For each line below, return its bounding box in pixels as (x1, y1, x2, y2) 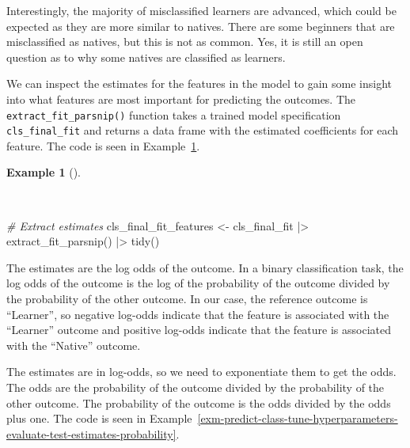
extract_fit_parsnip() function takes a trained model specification (6, 106, 341, 123)
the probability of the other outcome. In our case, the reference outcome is (6, 290, 368, 307)
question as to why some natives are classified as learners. (6, 48, 286, 65)
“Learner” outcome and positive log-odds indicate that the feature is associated (6, 321, 392, 338)
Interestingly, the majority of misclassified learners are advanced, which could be (6, 2, 397, 18)
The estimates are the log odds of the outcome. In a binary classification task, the (6, 259, 404, 275)
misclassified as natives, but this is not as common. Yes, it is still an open (6, 33, 363, 50)
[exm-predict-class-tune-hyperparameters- (197, 410, 398, 427)
